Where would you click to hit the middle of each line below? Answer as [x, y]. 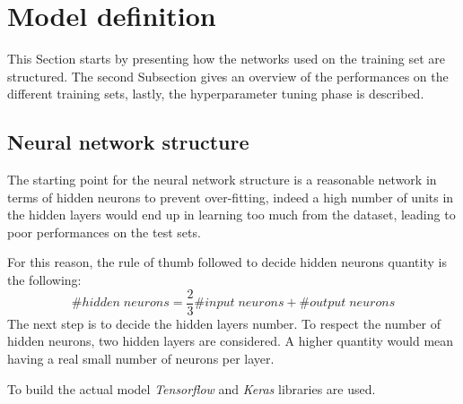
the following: [44, 280]
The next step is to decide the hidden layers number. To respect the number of [224, 323]
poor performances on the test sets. [104, 232]
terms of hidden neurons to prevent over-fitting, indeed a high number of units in [231, 197]
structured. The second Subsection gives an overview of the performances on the [228, 76]
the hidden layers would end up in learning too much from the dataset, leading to [231, 215]
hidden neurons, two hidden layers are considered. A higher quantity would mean [231, 341]
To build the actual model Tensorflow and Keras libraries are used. [192, 388]
